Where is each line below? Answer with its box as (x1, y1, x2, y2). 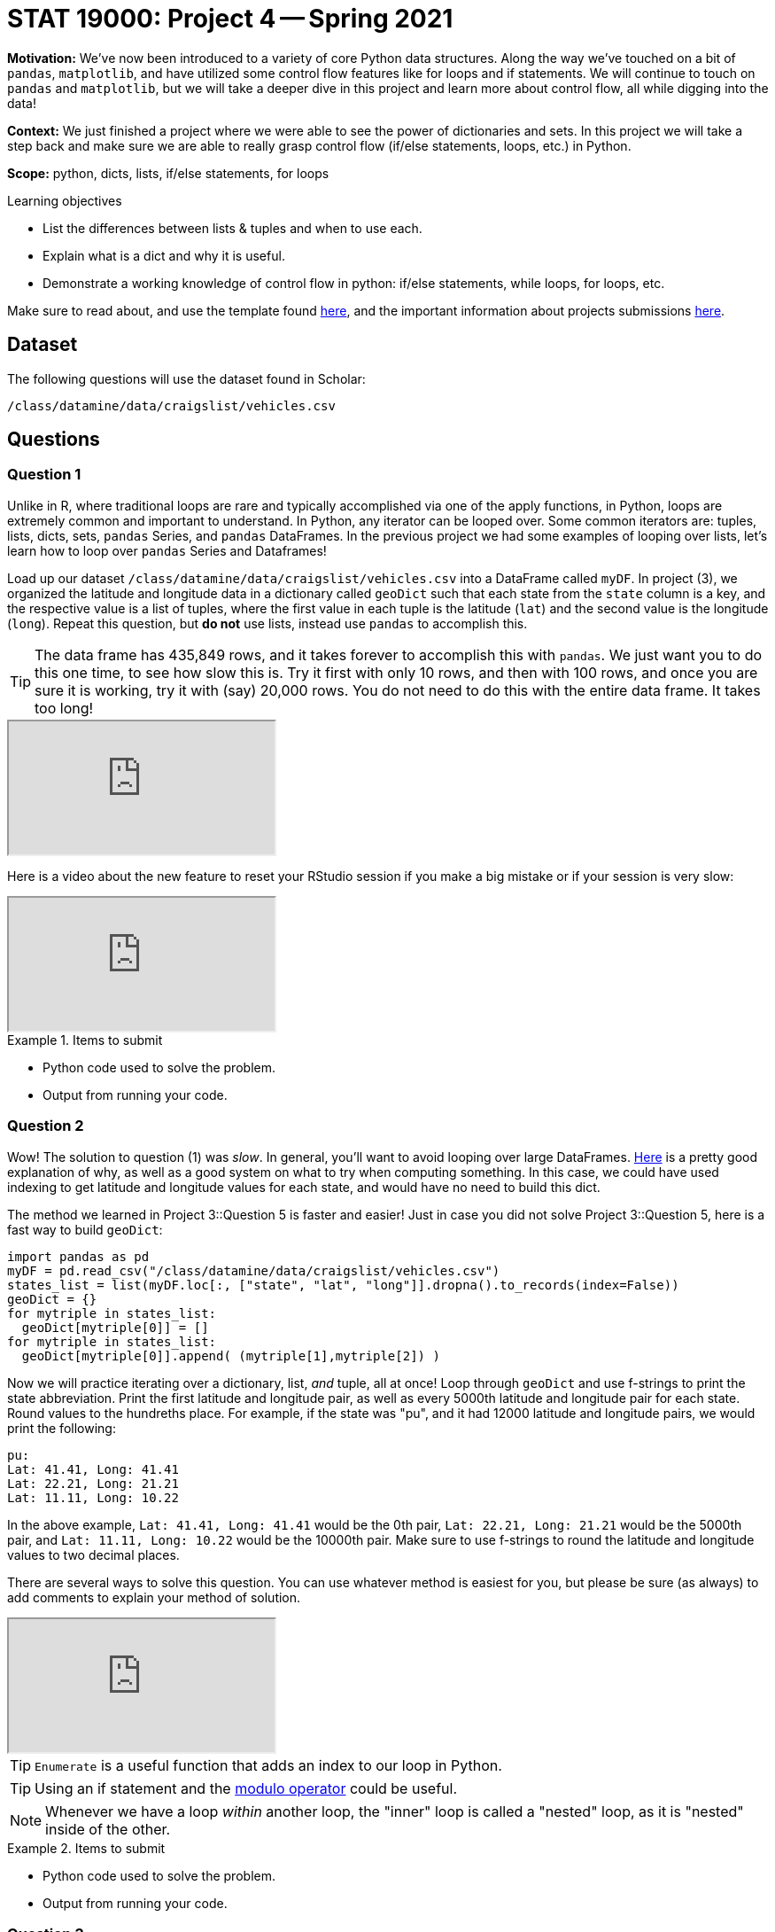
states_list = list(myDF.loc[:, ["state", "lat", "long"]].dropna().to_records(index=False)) (7, 1277, 679, 1292)
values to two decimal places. (7, 1546, 180, 1562)
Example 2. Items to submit (7, 1840, 166, 1856)
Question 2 (7, 1117, 84, 1135)
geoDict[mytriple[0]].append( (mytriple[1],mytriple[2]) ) (21, 1348, 440, 1363)
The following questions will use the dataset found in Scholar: (7, 370, 366, 386)
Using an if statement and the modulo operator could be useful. (35, 1779, 458, 1797)
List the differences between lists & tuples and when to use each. (43, 220, 422, 236)
